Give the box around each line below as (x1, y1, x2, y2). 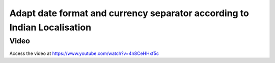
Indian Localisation (9, 22, 92, 33)
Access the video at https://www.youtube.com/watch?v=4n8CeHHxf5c (9, 50, 159, 56)
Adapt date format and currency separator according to (9, 8, 249, 19)
